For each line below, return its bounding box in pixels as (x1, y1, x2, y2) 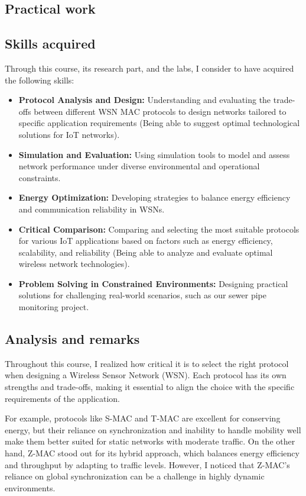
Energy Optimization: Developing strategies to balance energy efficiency (18, 191, 291, 204)
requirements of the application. (5, 392, 121, 404)
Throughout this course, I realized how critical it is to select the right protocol (5, 357, 289, 369)
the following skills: (5, 73, 74, 86)
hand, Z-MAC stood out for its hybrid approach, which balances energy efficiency (5, 447, 300, 459)
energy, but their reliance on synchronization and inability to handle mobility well (5, 423, 301, 436)
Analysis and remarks (5, 330, 140, 348)
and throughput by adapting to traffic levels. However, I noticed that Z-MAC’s (5, 458, 290, 471)
